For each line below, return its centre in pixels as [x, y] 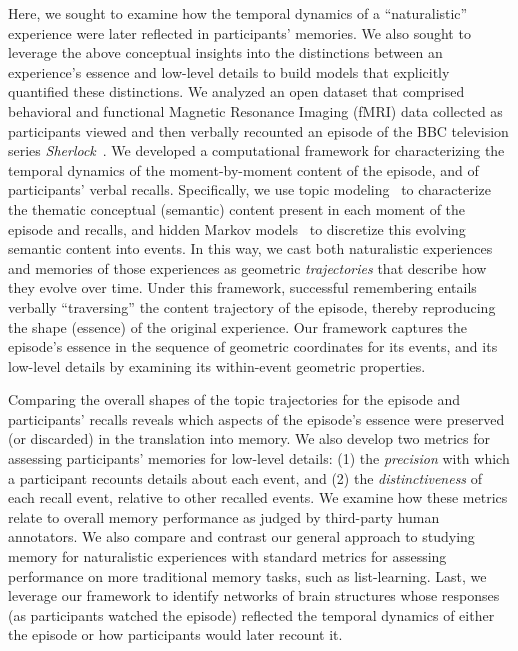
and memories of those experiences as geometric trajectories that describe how [247, 267]
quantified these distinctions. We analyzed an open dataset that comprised [236, 91]
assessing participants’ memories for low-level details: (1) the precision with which [259, 458]
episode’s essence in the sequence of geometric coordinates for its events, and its [253, 346]
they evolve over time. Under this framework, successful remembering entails [242, 287]
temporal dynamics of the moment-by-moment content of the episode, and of [243, 169]
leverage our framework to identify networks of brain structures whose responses [254, 595]
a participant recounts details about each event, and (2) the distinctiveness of [245, 477]
